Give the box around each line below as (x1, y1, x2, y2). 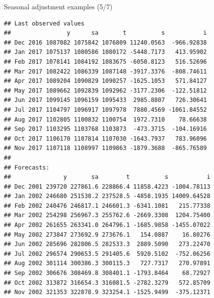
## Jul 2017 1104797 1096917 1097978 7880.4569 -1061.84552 (4, 106, 207, 113)
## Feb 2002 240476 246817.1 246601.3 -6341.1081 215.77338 (4, 202, 211, 209)
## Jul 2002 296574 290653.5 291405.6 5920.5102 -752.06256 (4, 250, 211, 257)
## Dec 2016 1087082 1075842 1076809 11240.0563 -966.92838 (4, 39, 207, 46)
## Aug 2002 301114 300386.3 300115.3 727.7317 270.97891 (4, 260, 211, 267)
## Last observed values (4, 20, 85, 27)
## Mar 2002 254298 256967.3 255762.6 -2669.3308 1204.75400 (4, 212, 211, 219)
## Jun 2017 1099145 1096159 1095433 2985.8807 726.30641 (4, 97, 207, 104)
